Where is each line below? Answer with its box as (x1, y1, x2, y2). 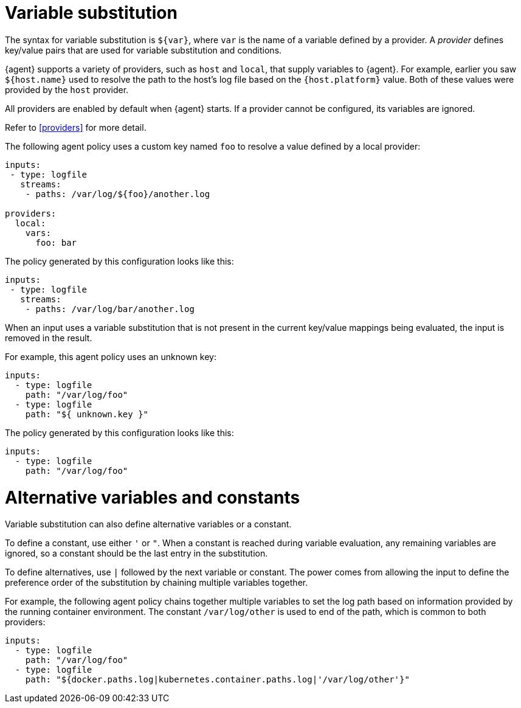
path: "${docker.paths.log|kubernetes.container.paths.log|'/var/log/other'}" (25, 675, 410, 685)
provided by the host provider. (5, 84, 129, 95)
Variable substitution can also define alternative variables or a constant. (5, 519, 292, 530)
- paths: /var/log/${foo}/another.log (25, 189, 210, 199)
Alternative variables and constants (5, 487, 300, 508)
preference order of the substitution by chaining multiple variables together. (5, 577, 308, 588)
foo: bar (35, 237, 77, 248)
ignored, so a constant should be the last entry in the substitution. (5, 548, 268, 559)
